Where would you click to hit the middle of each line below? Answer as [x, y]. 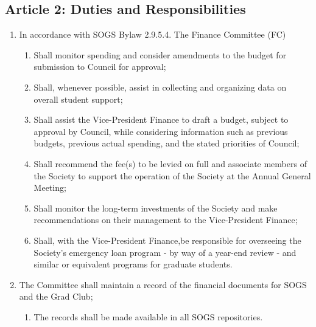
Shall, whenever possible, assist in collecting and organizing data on [160, 87]
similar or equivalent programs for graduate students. [133, 264]
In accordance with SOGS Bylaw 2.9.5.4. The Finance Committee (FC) [153, 34]
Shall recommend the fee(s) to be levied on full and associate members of [170, 163]
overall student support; [78, 99]
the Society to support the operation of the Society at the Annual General [172, 175]
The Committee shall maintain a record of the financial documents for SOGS [163, 284]
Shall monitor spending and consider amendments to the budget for [160, 54]
